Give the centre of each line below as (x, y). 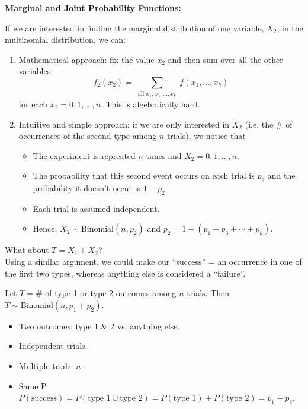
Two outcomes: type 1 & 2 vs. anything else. (99, 326)
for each (33, 104)
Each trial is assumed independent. (96, 208)
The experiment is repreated (84, 155)
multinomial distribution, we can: (65, 39)
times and (164, 155)
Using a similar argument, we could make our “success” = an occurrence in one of (153, 261)
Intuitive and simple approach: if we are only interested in (124, 124)
